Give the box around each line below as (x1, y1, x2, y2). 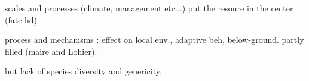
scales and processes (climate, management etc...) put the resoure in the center (5, 2, 293, 14)
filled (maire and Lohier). (5, 45, 97, 57)
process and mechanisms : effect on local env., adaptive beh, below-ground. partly (5, 33, 304, 46)
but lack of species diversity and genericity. (5, 65, 162, 77)
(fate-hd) (5, 13, 38, 26)
